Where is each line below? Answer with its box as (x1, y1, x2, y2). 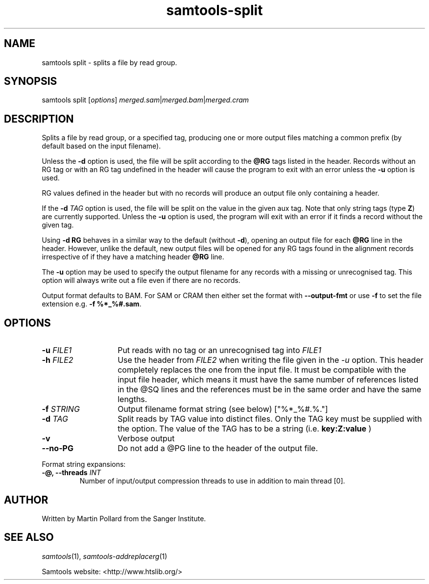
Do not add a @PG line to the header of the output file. (118, 443, 318, 454)
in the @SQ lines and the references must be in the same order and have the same (118, 384, 422, 395)
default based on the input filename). (42, 142, 161, 151)
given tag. (42, 221, 74, 229)
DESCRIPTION (4, 112, 74, 125)
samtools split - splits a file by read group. (42, 58, 177, 67)
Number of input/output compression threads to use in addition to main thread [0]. (79, 477, 345, 485)
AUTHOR (4, 493, 48, 506)
